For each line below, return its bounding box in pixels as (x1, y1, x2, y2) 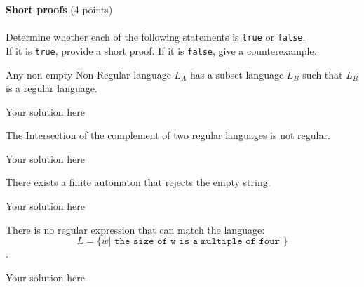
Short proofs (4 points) (6, 2, 113, 16)
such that (302, 67, 343, 81)
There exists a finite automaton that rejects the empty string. (6, 175, 271, 189)
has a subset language (189, 67, 284, 81)
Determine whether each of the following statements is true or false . (6, 29, 306, 44)
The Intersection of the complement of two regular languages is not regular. (6, 128, 330, 142)
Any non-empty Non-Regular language (6, 67, 171, 81)
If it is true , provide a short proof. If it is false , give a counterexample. (6, 43, 317, 58)
